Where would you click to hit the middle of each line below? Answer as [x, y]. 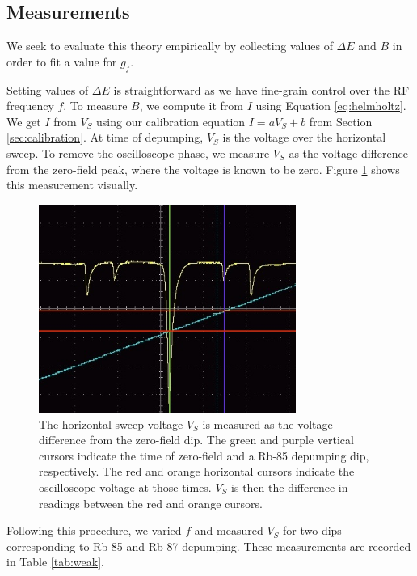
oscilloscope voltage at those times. [125, 487]
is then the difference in [290, 487]
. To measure [95, 106]
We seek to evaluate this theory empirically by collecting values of [170, 46]
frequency [30, 106]
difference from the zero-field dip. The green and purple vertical [196, 440]
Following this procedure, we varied [94, 530]
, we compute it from [192, 106]
